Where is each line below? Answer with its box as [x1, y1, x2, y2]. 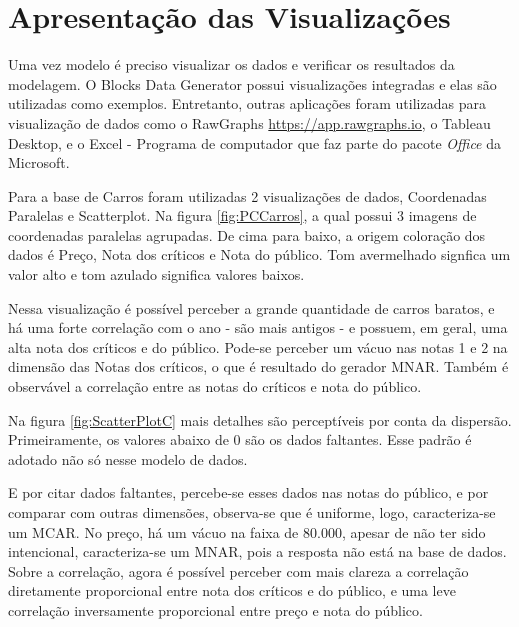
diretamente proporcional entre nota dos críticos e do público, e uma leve [8, 580, 456, 601]
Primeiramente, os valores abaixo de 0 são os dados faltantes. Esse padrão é [8, 429, 472, 450]
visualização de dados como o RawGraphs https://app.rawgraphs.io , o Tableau [8, 112, 491, 133]
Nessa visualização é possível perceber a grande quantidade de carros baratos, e [8, 297, 495, 318]
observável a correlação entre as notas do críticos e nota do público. [8, 376, 422, 397]
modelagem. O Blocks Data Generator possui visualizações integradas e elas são [8, 73, 497, 94]
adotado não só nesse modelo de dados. [8, 448, 248, 469]
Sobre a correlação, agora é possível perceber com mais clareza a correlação [8, 560, 469, 581]
